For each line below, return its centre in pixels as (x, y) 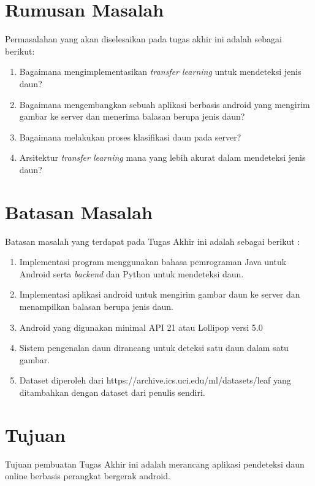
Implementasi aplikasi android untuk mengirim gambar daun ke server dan (160, 294)
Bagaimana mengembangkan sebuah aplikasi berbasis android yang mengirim (165, 104)
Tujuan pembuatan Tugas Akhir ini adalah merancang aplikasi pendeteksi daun (155, 464)
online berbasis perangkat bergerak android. (88, 476)
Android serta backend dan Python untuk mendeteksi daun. (131, 273)
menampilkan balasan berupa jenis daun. (96, 306)
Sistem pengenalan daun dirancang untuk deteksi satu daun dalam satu (154, 348)
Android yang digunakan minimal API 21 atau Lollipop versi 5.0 (141, 327)
